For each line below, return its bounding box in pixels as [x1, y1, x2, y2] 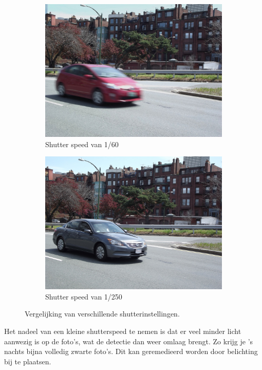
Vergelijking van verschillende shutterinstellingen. [25, 308, 180, 319]
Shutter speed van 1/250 [45, 291, 122, 302]
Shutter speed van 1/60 [45, 138, 119, 149]
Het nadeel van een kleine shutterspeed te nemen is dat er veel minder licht [4, 325, 241, 336]
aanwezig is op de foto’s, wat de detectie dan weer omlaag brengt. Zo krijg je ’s [4, 336, 253, 346]
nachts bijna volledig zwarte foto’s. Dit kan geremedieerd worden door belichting [4, 346, 258, 357]
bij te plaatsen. [4, 356, 51, 366]
